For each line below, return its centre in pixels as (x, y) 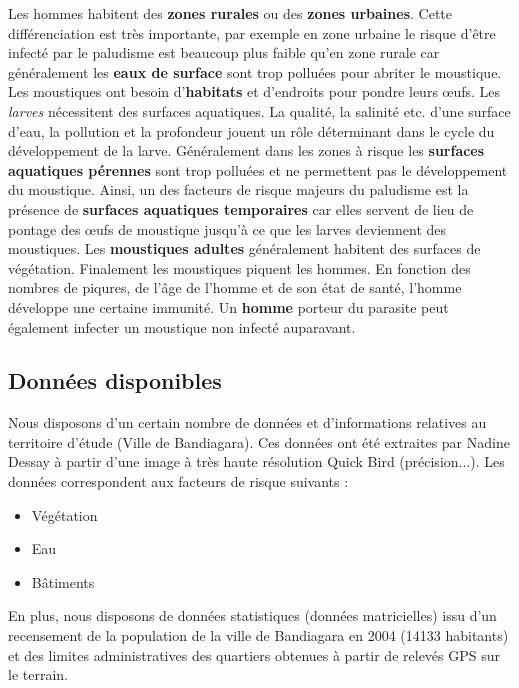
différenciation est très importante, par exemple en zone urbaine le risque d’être (252, 32)
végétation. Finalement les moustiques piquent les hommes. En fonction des (239, 267)
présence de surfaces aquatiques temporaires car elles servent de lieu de (241, 208)
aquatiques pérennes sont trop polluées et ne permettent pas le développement (258, 169)
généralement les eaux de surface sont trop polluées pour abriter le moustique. (255, 71)
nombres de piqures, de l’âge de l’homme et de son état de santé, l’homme (235, 287)
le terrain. (38, 674)
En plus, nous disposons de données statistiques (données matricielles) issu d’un (252, 615)
